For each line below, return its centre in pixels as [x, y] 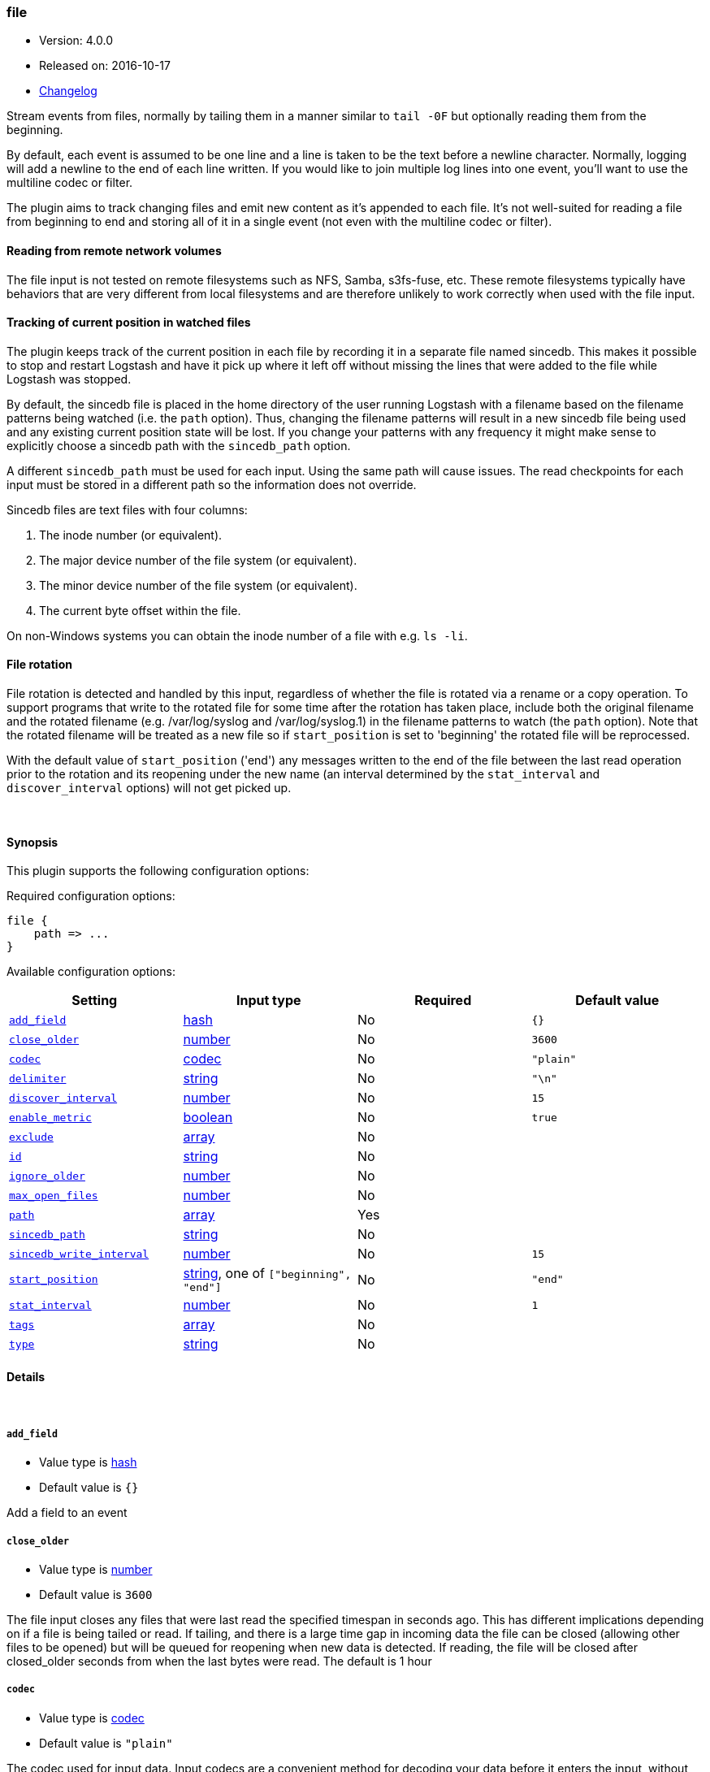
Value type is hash [88, 1462]
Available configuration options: [91, 972]
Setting [95, 1001]
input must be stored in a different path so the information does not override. [212, 484]
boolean [208, 1118]
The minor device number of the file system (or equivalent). [198, 585]
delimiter [38, 1078]
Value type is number [96, 1570]
